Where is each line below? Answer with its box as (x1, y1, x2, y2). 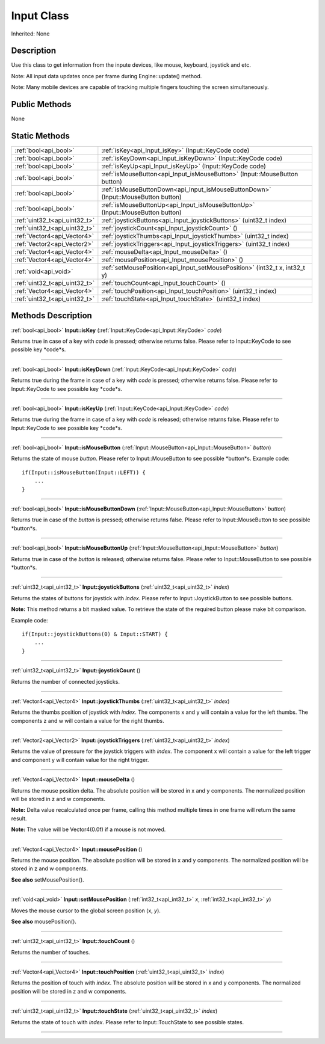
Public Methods (11, 99, 72, 109)
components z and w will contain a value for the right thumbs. (11, 717, 165, 724)
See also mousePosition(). (11, 918, 76, 925)
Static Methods (11, 130, 70, 141)
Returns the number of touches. (11, 948, 90, 956)
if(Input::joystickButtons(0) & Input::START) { (22, 630, 168, 637)
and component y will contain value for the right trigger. (11, 756, 149, 763)
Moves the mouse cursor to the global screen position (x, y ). (11, 907, 161, 914)
